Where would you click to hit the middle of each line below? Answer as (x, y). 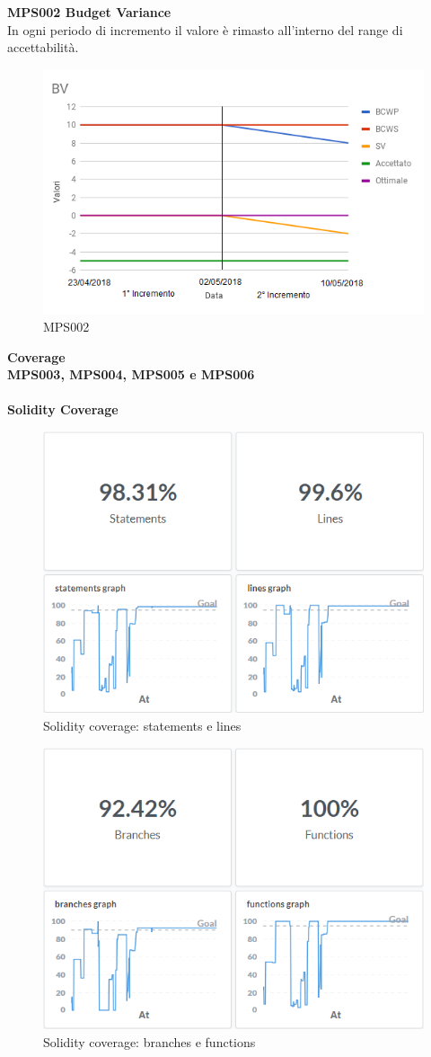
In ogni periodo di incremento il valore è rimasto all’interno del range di (205, 29)
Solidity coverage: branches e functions (150, 1041)
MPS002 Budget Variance (89, 12)
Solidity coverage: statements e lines (142, 725)
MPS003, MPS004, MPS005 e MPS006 (131, 374)
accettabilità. (43, 47)
